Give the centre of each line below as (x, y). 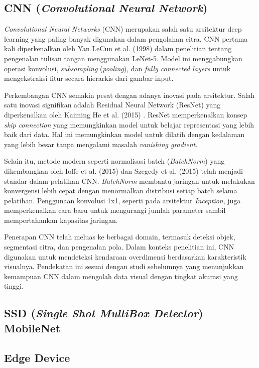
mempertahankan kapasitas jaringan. (61, 220)
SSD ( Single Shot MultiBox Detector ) (104, 313)
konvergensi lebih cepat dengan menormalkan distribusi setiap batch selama (121, 191)
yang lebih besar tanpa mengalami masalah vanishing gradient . (101, 144)
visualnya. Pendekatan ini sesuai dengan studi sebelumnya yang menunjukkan (124, 266)
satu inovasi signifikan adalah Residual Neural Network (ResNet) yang (112, 105)
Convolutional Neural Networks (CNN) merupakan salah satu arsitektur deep (123, 29)
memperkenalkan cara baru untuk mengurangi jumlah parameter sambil (115, 210)
